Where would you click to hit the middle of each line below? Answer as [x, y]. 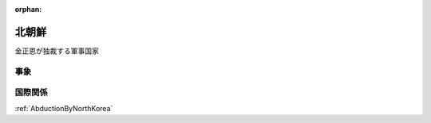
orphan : [28, 9]
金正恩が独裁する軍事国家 [57, 51]
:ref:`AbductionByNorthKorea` [64, 108]
